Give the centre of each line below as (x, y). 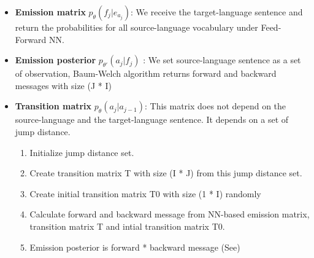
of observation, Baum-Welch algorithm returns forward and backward (146, 73)
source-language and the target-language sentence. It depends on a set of (152, 119)
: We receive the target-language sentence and (217, 12)
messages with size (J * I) (63, 85)
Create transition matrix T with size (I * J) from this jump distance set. (166, 173)
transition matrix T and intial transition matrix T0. (127, 226)
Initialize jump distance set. (82, 152)
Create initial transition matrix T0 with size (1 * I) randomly (145, 193)
